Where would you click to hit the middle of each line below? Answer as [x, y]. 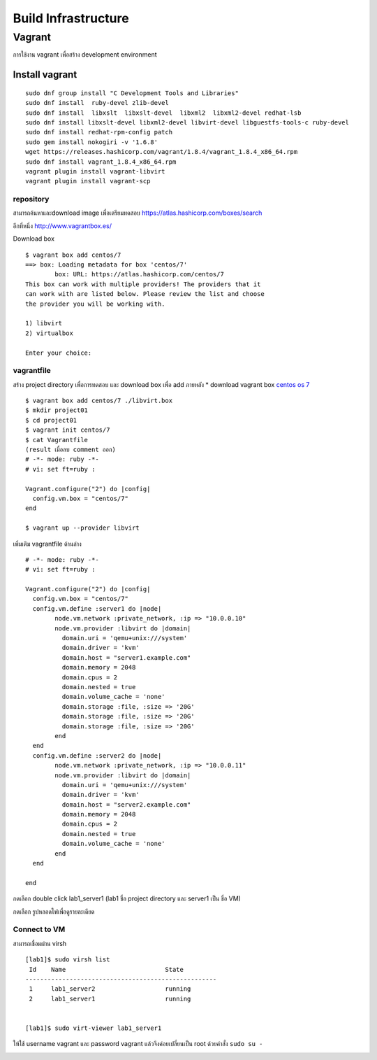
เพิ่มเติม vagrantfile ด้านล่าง [47, 544]
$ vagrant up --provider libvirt [82, 528]
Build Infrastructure [71, 18]
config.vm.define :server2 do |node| [97, 755]
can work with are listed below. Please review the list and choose [145, 294]
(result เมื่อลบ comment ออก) [71, 450]
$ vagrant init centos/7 [68, 430]
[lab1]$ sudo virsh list [68, 960]
